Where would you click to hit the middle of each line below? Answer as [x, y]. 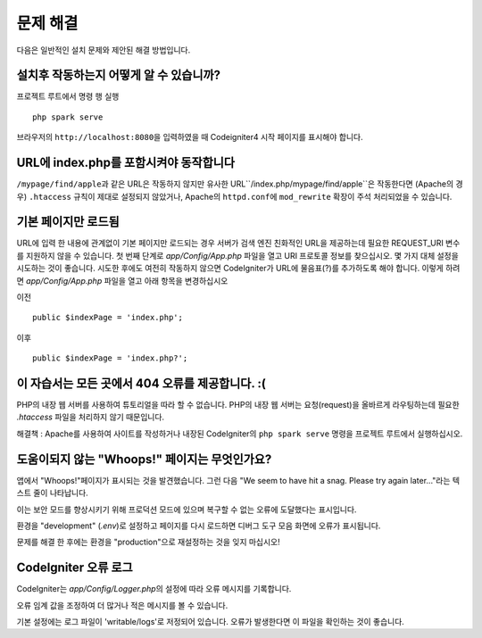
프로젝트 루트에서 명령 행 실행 [68, 96]
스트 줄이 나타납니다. [52, 493]
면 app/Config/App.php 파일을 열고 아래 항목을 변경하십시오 [122, 280]
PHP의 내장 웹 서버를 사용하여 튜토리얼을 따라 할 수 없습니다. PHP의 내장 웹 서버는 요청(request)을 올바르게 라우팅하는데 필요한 [238, 405]
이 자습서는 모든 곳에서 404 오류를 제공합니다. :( [141, 383]
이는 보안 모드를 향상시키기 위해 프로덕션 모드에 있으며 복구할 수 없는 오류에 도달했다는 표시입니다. [187, 510]
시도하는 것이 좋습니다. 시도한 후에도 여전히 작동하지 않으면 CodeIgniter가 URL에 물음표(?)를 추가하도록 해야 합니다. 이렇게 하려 [238, 269]
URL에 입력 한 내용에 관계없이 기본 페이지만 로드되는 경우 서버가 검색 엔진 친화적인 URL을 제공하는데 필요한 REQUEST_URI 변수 [238, 243]
